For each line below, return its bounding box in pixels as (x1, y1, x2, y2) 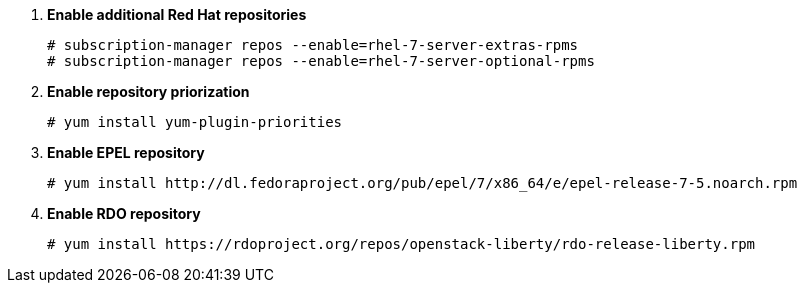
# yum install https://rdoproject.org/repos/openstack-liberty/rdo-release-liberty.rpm (47, 236, 756, 252)
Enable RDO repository (47, 205, 201, 222)
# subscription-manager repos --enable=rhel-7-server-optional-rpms (47, 53, 595, 69)
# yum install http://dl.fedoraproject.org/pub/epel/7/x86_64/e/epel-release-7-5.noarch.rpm (47, 175, 798, 191)
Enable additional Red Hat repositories (47, 6, 307, 23)
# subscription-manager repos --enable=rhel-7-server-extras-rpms (47, 37, 579, 53)
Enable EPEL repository (47, 144, 205, 161)
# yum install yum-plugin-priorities (47, 114, 343, 130)
